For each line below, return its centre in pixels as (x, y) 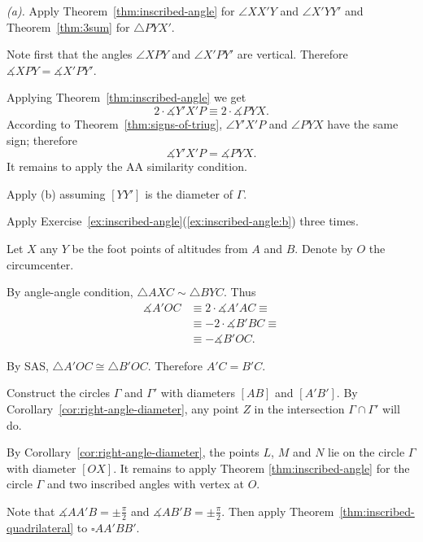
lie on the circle (366, 452)
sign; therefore (42, 140)
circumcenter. (40, 264)
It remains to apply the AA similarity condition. (127, 166)
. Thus (240, 292)
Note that (31, 511)
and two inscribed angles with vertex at (145, 484)
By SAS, (28, 365)
